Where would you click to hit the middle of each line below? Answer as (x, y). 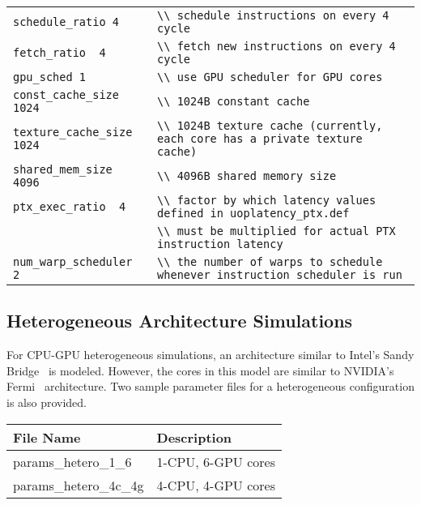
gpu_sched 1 (50, 77)
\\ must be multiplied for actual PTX (276, 231)
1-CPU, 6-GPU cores (216, 461)
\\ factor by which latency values (267, 200)
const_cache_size (66, 95)
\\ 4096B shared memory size (247, 176)
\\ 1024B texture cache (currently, (270, 126)
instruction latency (220, 244)
